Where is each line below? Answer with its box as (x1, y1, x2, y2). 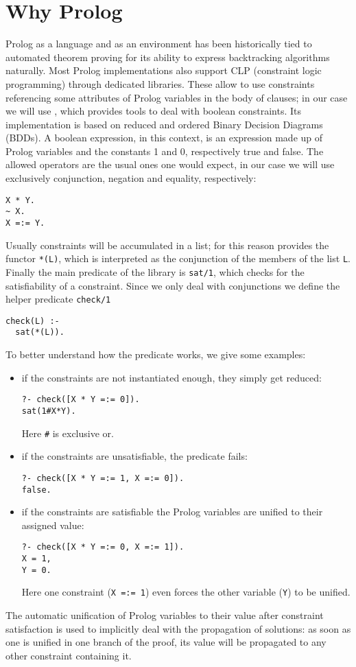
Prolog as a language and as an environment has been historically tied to (5, 36, 312, 51)
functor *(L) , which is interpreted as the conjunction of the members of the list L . (5, 251, 351, 266)
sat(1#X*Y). (21, 406, 76, 416)
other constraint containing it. (5, 648, 132, 662)
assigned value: (21, 517, 84, 532)
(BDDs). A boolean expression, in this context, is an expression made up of (5, 130, 323, 145)
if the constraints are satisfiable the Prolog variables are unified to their (21, 504, 323, 519)
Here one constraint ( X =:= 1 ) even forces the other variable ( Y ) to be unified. (21, 585, 351, 599)
